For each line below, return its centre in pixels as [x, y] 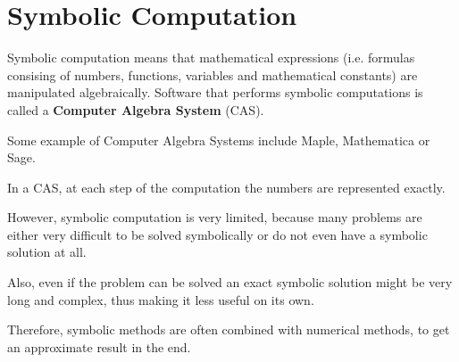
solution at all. [47, 252]
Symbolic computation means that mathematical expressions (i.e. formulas [211, 58]
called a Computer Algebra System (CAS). [136, 109]
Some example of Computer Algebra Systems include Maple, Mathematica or [219, 140]
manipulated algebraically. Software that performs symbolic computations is [215, 92]
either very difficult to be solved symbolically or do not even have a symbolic [217, 234]
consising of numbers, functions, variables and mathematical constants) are [213, 74]
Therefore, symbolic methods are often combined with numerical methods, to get [229, 329]
